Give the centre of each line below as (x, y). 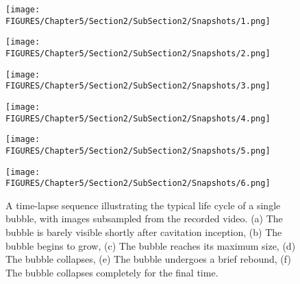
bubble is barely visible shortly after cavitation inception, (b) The (144, 232)
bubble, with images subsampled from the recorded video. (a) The (144, 218)
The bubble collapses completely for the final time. (112, 272)
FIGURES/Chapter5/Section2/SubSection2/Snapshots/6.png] (138, 184)
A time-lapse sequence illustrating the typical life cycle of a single (143, 205)
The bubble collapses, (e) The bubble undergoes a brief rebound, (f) (148, 259)
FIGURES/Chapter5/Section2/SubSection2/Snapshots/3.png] (138, 86)
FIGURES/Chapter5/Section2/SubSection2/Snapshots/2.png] (138, 53)
